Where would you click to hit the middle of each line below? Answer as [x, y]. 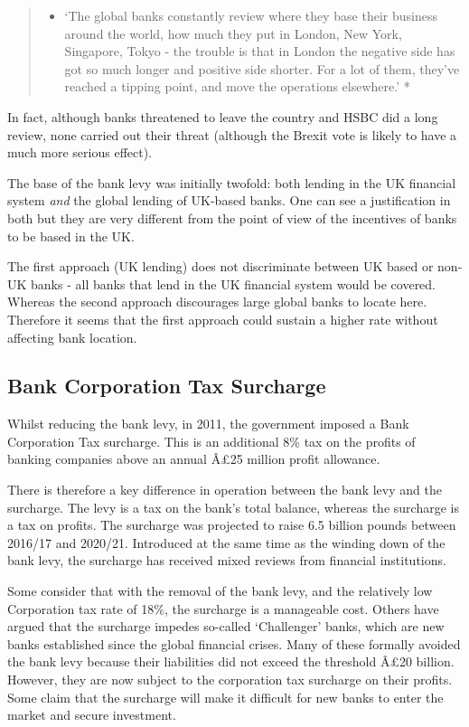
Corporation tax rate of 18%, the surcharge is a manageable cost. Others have [223, 608]
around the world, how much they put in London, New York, [233, 33]
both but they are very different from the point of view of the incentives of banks [232, 217]
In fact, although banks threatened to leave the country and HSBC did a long [223, 116]
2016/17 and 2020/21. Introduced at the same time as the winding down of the [226, 542]
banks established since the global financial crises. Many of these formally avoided [234, 643]
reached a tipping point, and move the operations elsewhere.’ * [237, 86]
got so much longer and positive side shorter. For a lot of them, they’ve [262, 68]
